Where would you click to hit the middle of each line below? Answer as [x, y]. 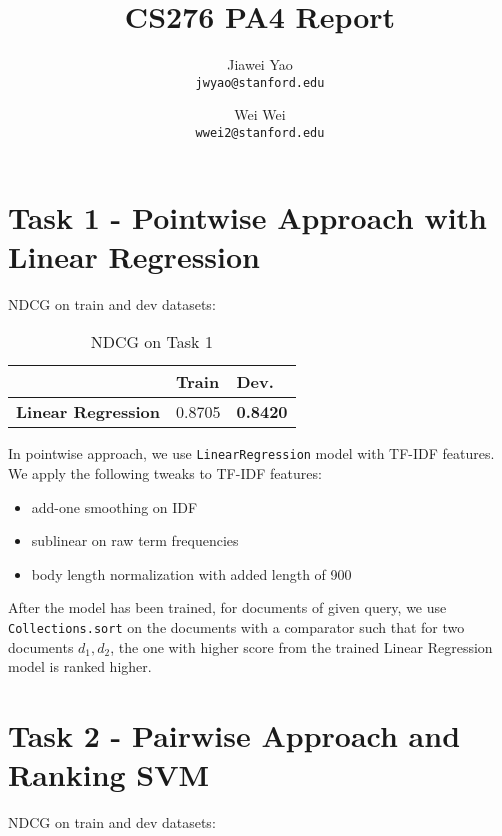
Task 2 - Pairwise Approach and [234, 735]
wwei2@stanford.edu [260, 132]
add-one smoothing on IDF [114, 506]
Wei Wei [260, 114]
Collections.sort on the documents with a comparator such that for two [236, 626]
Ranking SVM [109, 774]
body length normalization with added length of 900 [191, 573]
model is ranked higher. [80, 666]
